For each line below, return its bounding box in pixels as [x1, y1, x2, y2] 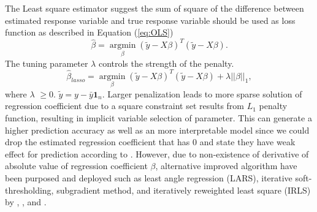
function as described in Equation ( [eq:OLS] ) [5, 26, 174, 39]
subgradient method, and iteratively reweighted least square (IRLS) [56, 183, 311, 196]
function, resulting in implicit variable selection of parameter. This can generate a [5, 112, 312, 124]
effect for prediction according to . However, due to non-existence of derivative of [5, 147, 309, 160]
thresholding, [5, 183, 54, 196]
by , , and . [5, 195, 47, 208]
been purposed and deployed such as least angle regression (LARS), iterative [5, 171, 292, 184]
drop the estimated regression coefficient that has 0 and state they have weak [5, 135, 296, 148]
